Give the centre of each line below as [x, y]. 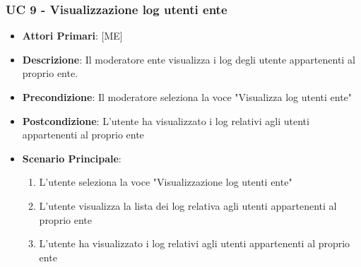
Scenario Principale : [72, 158]
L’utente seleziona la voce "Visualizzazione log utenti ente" [166, 182]
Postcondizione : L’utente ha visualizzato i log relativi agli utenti [166, 120]
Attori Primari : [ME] [72, 36]
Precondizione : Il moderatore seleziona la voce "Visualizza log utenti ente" [187, 97]
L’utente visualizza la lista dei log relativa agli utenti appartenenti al [188, 205]
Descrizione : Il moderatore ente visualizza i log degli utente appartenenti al [189, 59]
